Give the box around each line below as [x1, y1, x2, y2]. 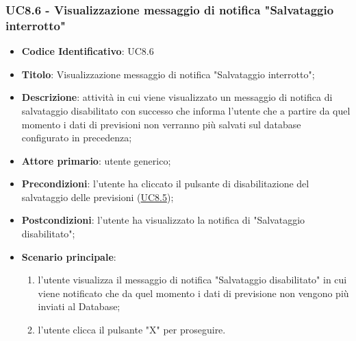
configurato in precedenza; [21, 130, 132, 145]
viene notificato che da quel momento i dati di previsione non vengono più [38, 285, 349, 300]
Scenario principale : [21, 249, 116, 263]
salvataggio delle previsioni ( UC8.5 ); [21, 189, 174, 204]
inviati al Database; [38, 299, 120, 314]
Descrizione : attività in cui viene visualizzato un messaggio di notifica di [21, 90, 333, 104]
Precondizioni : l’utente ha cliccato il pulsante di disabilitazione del [21, 176, 309, 191]
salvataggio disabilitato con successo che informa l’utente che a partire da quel [21, 103, 351, 117]
